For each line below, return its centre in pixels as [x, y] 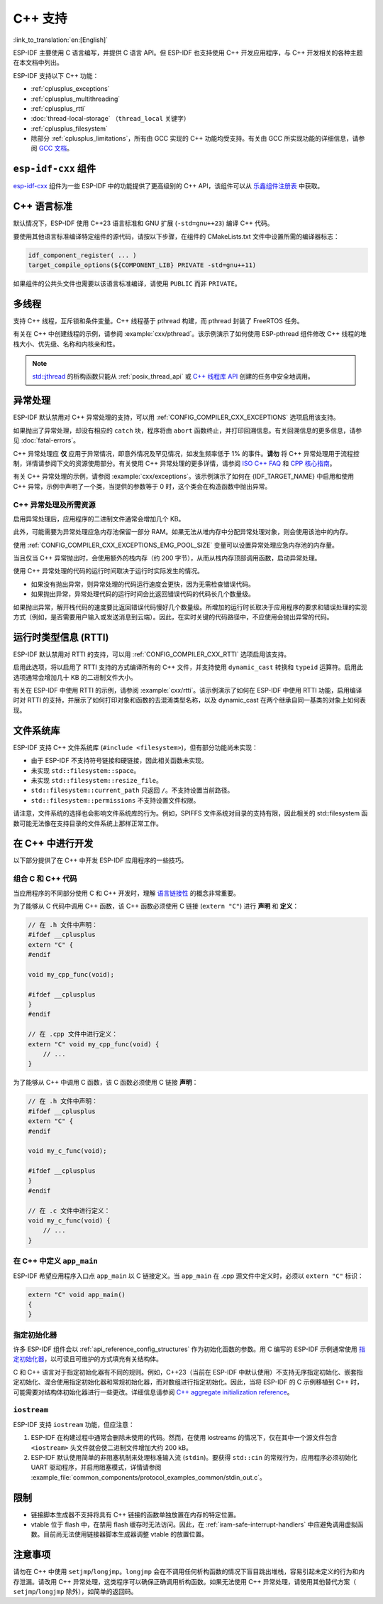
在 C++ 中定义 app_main [56, 1261]
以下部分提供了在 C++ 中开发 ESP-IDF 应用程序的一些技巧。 [100, 860]
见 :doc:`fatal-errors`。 [46, 440]
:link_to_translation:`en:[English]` [61, 40]
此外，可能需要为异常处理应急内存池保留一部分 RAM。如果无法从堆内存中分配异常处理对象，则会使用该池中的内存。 [183, 532]
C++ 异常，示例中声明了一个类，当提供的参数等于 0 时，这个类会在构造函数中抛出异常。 [142, 486]
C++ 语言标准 [43, 206]
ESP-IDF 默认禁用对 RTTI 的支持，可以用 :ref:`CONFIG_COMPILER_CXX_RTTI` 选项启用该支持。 [152, 654]
